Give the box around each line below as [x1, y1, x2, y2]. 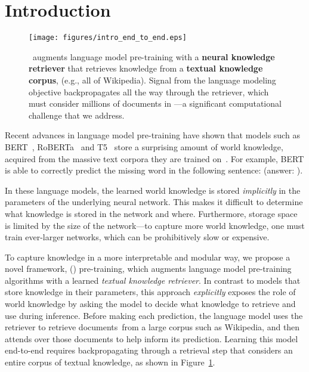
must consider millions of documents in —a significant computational [29, 97, 282, 110]
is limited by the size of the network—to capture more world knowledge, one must [5, 219, 305, 231]
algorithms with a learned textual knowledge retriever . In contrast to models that [5, 274, 301, 286]
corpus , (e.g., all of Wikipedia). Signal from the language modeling [29, 73, 276, 86]
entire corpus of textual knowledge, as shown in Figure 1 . [5, 356, 215, 368]
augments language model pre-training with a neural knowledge [32, 50, 275, 63]
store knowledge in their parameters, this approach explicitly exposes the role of [5, 286, 296, 298]
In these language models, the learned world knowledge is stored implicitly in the [5, 184, 301, 196]
